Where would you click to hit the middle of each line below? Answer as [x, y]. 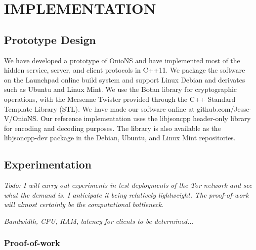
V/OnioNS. [21, 118]
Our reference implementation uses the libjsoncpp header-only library [146, 118]
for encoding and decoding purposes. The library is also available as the [112, 128]
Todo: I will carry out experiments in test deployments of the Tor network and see [128, 185]
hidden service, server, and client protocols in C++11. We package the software [125, 70]
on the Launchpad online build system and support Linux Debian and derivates [125, 79]
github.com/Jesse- [224, 108]
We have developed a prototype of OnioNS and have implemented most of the [122, 60]
